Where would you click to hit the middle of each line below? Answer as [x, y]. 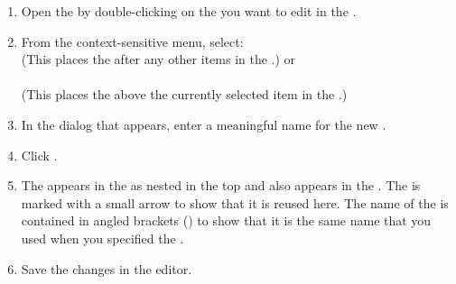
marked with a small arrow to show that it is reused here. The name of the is [235, 202]
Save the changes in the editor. [107, 268]
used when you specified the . [102, 238]
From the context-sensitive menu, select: [132, 41]
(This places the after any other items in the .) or [158, 59]
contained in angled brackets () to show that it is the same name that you [226, 220]
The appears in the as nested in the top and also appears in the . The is [221, 185]
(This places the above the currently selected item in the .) [184, 94]
